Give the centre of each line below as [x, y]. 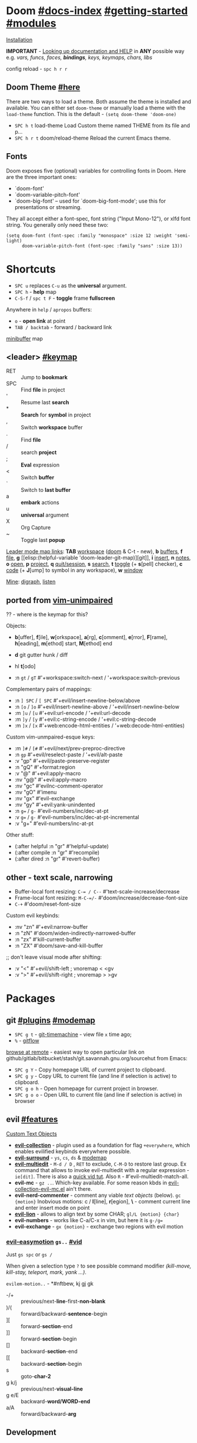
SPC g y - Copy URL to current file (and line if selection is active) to [96, 1075]
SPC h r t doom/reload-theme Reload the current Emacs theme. [93, 138]
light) [14, 241]
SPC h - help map [36, 292]
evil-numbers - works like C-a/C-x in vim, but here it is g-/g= [89, 1220]
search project [39, 452]
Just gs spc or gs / [29, 1255]
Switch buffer [38, 478]
